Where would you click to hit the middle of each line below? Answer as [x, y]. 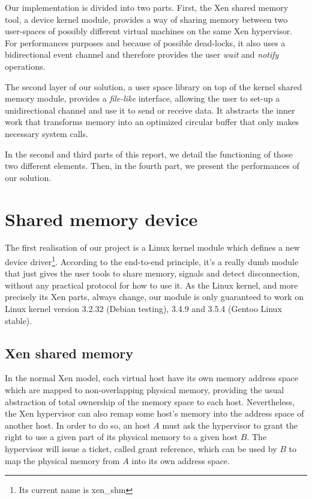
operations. [25, 66]
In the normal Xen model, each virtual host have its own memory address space [151, 378]
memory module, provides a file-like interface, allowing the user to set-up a [142, 98]
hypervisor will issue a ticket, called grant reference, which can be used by [141, 449]
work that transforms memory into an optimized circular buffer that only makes [152, 122]
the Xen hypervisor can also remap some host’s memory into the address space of [154, 413]
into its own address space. [181, 460]
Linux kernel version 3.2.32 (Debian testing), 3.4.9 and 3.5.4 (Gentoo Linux [143, 309]
